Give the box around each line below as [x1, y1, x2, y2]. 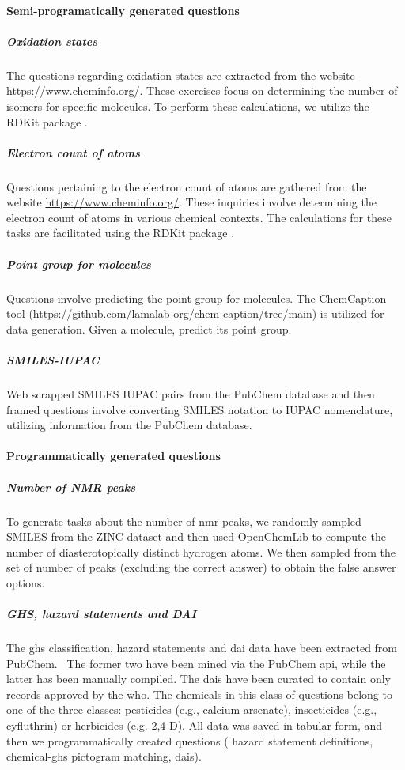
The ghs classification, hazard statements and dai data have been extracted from [6, 640, 398, 656]
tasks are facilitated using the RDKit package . [6, 225, 235, 241]
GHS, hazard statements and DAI [6, 606, 197, 622]
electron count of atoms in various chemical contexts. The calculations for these [6, 209, 392, 225]
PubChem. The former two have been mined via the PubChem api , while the [6, 655, 386, 671]
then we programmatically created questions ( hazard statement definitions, [6, 732, 373, 749]
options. [6, 574, 45, 591]
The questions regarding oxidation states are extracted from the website [6, 66, 355, 83]
